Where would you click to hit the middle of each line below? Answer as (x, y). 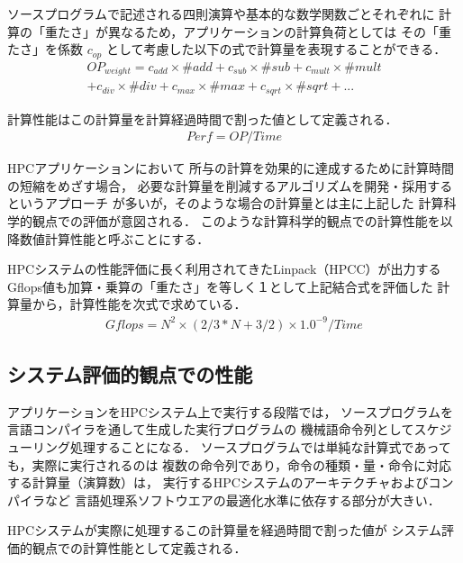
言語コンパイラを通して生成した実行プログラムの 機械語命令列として (211, 429)
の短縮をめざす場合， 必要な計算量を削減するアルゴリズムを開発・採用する (230, 185)
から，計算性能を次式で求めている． (139, 304)
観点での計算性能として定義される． (139, 547)
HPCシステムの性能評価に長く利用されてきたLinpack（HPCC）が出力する (224, 269)
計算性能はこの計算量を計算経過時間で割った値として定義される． (203, 118)
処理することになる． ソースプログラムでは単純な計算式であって (260, 446)
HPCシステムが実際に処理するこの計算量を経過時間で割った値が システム (224, 530)
